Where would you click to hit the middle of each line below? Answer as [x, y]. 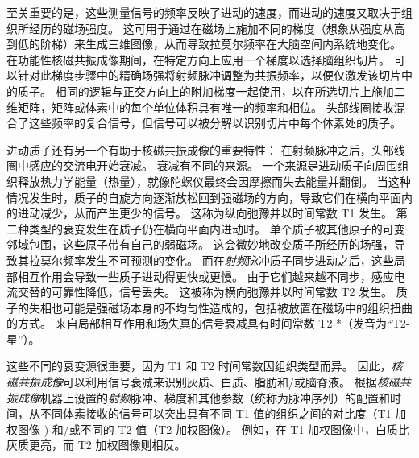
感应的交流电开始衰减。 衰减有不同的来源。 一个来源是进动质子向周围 [213, 165]
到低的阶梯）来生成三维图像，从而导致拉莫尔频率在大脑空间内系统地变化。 [204, 44]
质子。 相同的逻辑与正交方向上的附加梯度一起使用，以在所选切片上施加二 [211, 91]
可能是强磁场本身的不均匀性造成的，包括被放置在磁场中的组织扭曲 [237, 307]
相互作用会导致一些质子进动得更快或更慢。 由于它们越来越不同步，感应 [205, 276]
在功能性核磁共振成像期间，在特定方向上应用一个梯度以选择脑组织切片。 [198, 59]
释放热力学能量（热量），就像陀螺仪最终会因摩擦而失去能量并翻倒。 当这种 [214, 181]
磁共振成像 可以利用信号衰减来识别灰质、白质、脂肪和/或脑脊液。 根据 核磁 [203, 382]
